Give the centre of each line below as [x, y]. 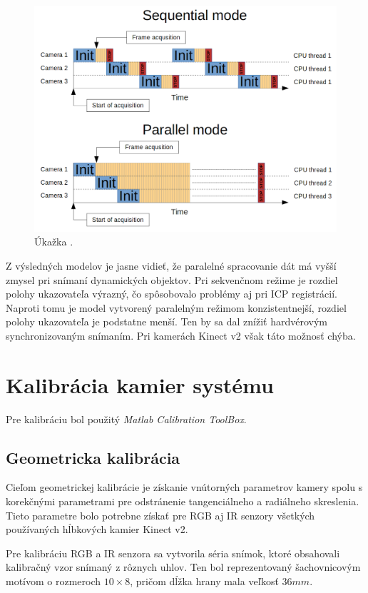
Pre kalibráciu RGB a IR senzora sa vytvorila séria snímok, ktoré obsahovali [173, 553]
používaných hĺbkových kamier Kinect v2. [97, 529]
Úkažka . [54, 242]
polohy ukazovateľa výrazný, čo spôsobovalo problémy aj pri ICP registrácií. [172, 294]
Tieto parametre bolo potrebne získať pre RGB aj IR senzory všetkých [160, 515]
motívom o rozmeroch [53, 581]
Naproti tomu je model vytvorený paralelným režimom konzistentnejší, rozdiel [176, 307]
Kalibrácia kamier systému [140, 384]
